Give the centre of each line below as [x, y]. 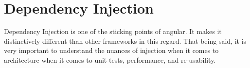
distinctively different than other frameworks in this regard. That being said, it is [125, 41]
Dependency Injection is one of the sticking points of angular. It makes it [113, 31]
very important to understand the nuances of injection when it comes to [111, 50]
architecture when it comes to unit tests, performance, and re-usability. [110, 59]
